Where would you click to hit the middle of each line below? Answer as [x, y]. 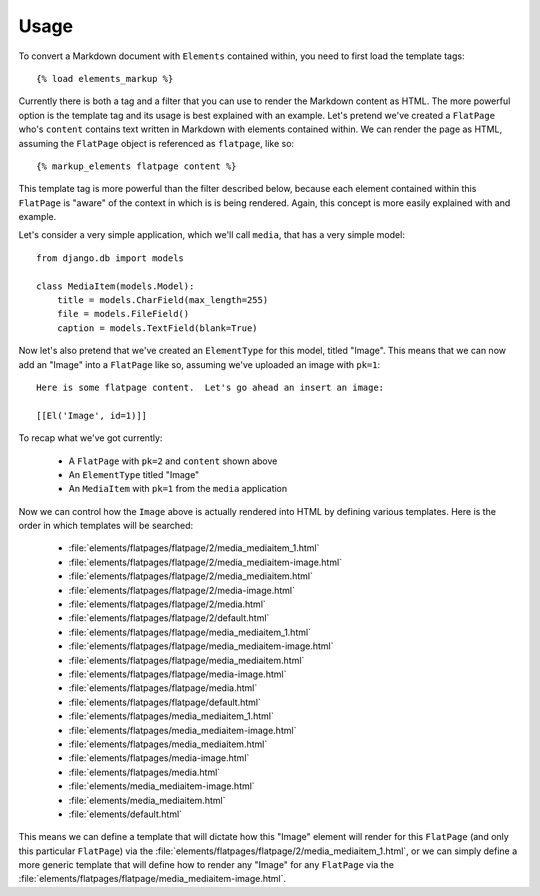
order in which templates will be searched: [106, 526]
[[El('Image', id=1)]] [92, 415]
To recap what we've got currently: [90, 438]
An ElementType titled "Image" [134, 474]
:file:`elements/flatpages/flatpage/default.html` [165, 702]
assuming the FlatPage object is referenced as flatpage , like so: [156, 143]
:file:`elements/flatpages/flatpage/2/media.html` [167, 604]
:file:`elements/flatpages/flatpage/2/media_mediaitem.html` [191, 576]
